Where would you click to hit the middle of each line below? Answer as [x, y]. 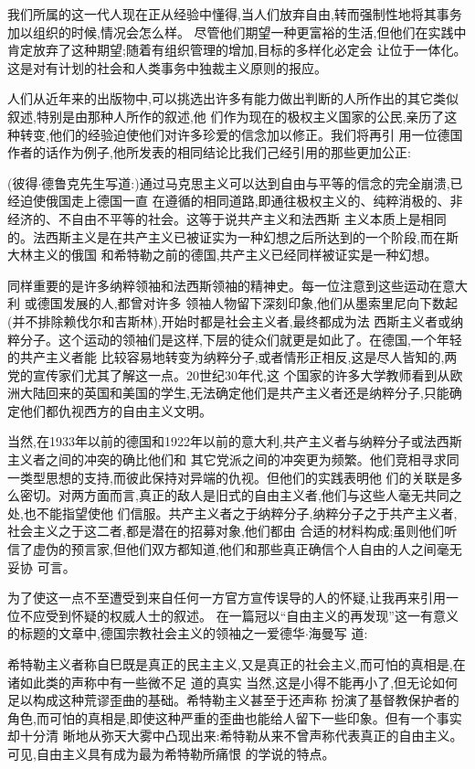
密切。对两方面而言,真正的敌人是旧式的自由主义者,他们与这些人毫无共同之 [241, 495]
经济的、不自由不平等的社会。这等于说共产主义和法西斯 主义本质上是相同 [227, 218]
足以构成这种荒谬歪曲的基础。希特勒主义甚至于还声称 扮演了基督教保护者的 [233, 700]
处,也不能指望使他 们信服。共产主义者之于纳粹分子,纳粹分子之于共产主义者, [232, 513]
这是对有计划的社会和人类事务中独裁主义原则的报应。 [167, 67]
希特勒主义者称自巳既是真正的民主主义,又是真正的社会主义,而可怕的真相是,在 [237, 664]
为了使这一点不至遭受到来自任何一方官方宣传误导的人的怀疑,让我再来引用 [227, 598]
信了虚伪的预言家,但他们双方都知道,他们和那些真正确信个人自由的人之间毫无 [235, 549]
